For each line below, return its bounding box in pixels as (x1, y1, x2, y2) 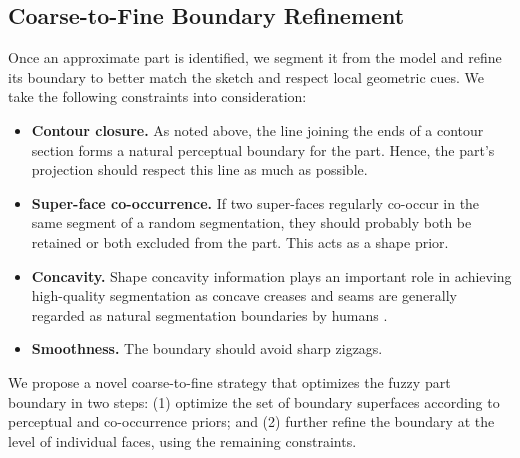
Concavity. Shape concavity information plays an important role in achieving (31, 265, 512, 286)
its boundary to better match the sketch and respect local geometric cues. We (8, 66, 485, 87)
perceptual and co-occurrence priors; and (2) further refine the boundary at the (8, 411, 495, 432)
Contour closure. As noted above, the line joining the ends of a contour (31, 119, 484, 140)
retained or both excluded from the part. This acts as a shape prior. (31, 231, 449, 252)
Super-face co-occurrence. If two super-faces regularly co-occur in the (31, 192, 480, 213)
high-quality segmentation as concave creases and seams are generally (31, 285, 457, 306)
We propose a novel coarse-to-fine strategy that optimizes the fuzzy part (8, 371, 451, 392)
